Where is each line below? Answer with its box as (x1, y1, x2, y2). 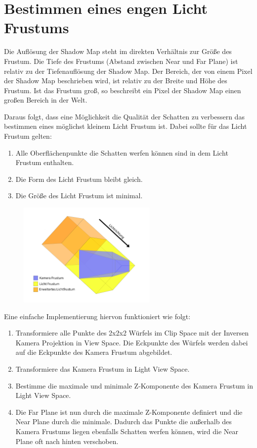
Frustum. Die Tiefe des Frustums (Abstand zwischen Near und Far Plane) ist (4, 56, 238, 66)
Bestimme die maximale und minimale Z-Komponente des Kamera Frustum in (15, 380, 253, 391)
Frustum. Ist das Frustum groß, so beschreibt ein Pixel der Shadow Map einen (4, 85, 241, 95)
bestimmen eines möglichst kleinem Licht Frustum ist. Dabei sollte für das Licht (4, 121, 247, 131)
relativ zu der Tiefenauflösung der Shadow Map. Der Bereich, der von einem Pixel (4, 65, 253, 76)
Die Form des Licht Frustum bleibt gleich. (15, 173, 143, 184)
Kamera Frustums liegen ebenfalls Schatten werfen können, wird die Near (15, 426, 238, 436)
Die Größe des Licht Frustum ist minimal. (15, 190, 143, 201)
